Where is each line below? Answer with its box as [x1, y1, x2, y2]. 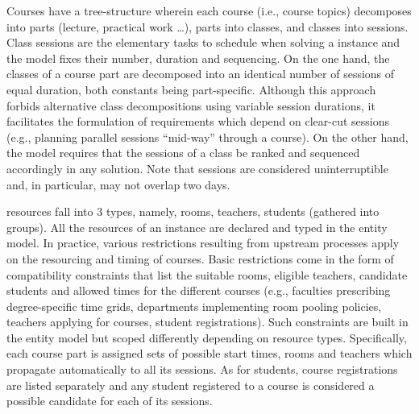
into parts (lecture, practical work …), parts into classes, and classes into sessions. [6, 18, 409, 35]
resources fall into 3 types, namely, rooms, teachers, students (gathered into [6, 203, 380, 220]
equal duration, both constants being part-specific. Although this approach [6, 81, 376, 97]
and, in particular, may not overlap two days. [6, 176, 230, 193]
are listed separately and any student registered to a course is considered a [6, 376, 375, 393]
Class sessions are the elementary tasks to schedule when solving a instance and [6, 34, 400, 51]
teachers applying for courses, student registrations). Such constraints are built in [6, 313, 409, 330]
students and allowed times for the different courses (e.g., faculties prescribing [6, 282, 391, 299]
